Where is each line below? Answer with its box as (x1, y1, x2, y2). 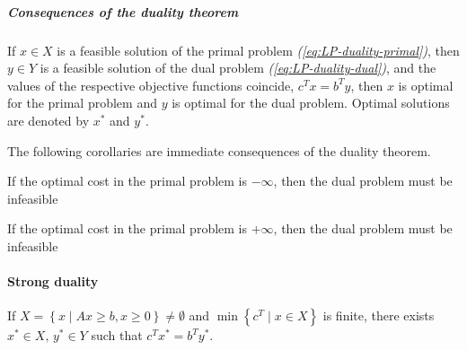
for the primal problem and (7, 93, 157, 112)
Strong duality (7, 272, 99, 291)
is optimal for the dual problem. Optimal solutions (172, 93, 450, 112)
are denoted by (7, 110, 90, 129)
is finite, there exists (322, 306, 435, 325)
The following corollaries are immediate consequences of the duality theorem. (7, 141, 431, 160)
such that (91, 326, 143, 345)
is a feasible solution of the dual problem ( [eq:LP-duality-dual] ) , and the (40, 58, 436, 77)
